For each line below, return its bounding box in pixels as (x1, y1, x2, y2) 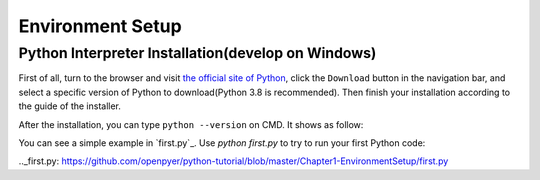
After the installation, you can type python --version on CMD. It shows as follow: (18, 118, 364, 130)
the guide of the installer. (18, 100, 122, 112)
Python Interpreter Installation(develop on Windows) (18, 44, 377, 62)
